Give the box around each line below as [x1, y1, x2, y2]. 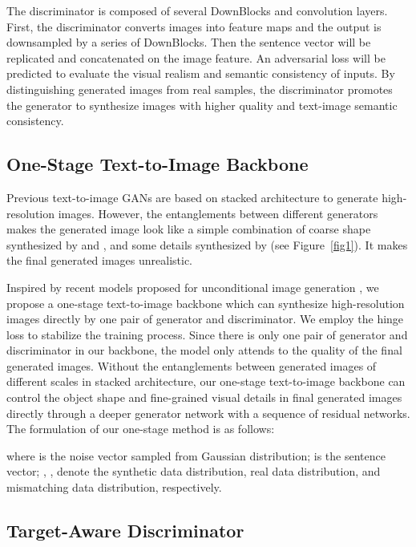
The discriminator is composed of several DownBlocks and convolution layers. [6, 2, 388, 18]
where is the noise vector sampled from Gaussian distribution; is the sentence [6, 447, 386, 464]
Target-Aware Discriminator [6, 518, 244, 543]
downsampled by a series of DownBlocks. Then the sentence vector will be [6, 34, 371, 51]
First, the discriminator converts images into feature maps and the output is [6, 18, 382, 34]
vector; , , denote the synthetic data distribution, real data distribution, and [6, 463, 381, 480]
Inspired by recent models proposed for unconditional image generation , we [6, 278, 379, 295]
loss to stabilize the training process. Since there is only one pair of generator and [6, 326, 408, 342]
